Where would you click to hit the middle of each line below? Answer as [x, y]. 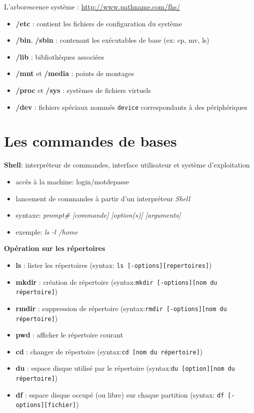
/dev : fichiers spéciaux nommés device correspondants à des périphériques [131, 107]
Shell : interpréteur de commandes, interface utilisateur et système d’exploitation [127, 165]
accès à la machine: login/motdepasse [72, 181]
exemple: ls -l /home [47, 231]
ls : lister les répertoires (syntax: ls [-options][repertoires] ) [114, 265]
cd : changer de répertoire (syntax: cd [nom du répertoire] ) [109, 351]
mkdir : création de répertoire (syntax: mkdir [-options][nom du [116, 282]
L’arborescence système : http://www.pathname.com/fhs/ [92, 6]
